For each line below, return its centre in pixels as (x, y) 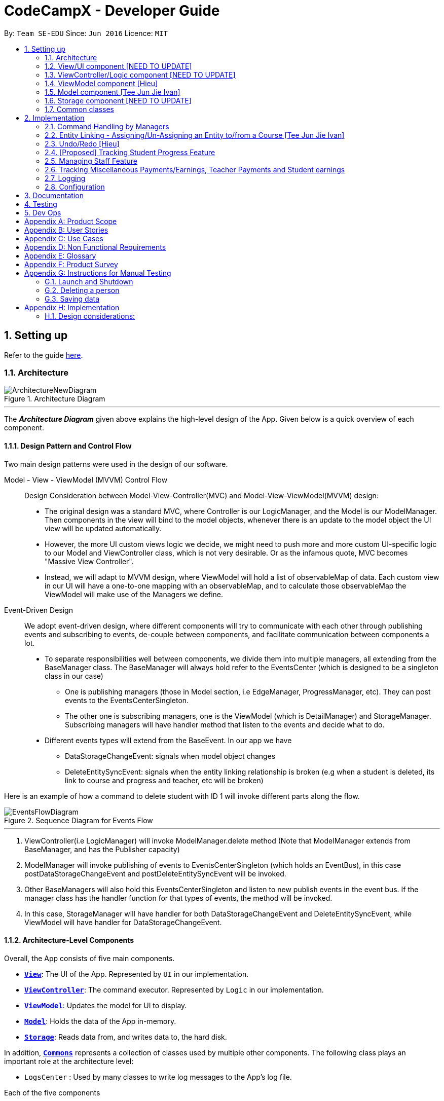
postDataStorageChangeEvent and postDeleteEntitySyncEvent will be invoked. (155, 873)
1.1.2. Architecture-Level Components (69, 940)
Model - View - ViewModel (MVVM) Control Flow (86, 480)
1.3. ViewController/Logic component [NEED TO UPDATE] (140, 75)
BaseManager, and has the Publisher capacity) (102, 849)
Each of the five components (52, 1092)
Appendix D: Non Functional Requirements (95, 247)
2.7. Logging (65, 178)
